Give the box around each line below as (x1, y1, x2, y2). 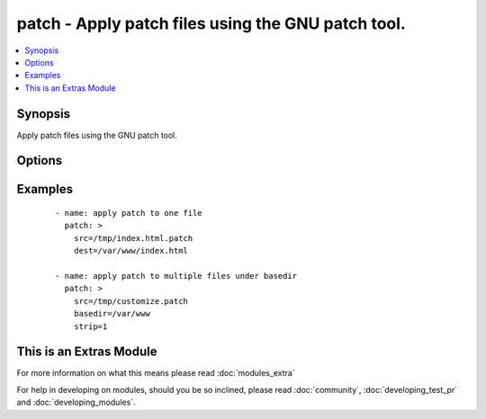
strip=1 (73, 321, 108, 332)
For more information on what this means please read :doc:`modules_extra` (16, 368, 296, 379)
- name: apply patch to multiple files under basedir (55, 271, 297, 281)
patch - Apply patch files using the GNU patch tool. (16, 13, 407, 33)
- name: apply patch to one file (55, 208, 202, 218)
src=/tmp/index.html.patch (73, 233, 193, 243)
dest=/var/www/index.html (73, 245, 189, 256)
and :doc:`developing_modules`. (16, 397, 136, 408)
